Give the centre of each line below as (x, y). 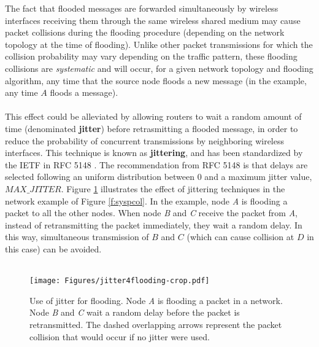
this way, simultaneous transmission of (77, 237)
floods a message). (84, 92)
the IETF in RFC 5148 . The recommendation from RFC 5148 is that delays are (156, 164)
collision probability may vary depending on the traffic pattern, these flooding (151, 56)
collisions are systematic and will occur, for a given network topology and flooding (159, 68)
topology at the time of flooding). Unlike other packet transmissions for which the (159, 44)
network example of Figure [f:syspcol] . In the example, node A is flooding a (146, 201)
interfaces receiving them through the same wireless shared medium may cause (153, 20)
